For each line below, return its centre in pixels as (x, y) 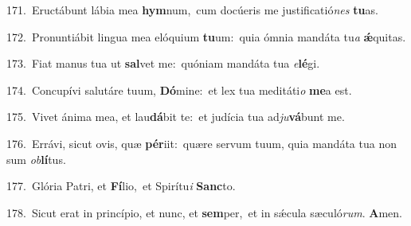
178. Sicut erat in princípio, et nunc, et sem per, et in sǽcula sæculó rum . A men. (204, 212)
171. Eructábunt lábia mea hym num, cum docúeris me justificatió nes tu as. (192, 10)
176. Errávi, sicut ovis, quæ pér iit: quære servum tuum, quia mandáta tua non (202, 143)
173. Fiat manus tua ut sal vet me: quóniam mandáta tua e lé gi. (163, 63)
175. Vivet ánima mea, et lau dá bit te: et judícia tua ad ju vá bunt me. (176, 117)
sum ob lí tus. (36, 159)
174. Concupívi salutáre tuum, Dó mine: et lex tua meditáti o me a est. (179, 90)
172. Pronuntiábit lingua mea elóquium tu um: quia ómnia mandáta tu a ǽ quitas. (206, 36)
